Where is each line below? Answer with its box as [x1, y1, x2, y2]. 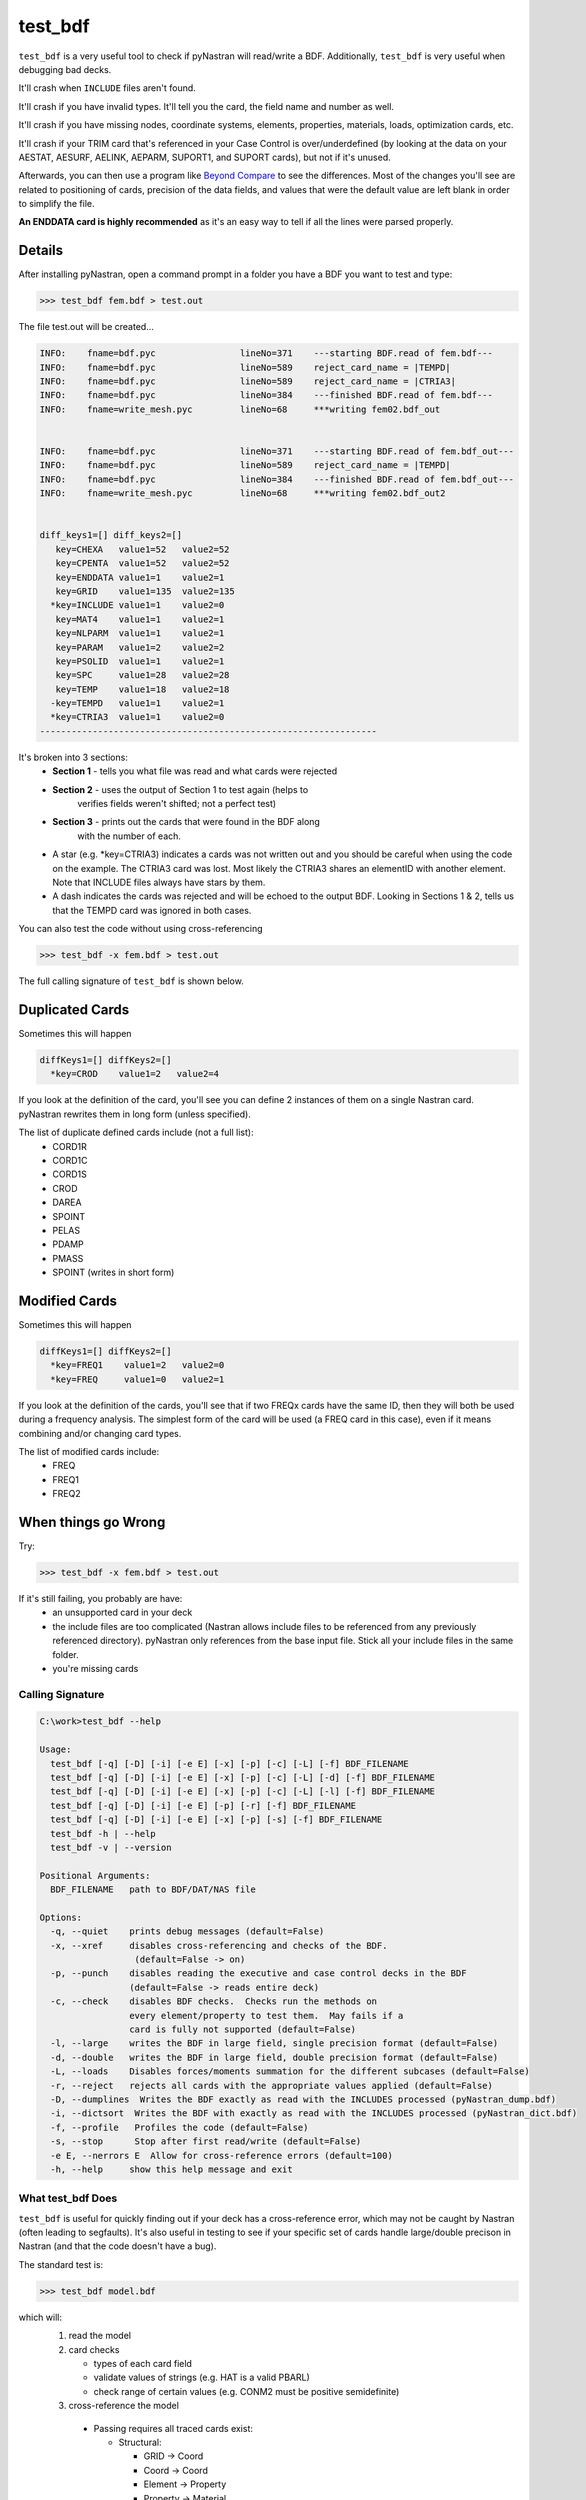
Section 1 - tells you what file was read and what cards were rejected [52, 765, 338, 777]
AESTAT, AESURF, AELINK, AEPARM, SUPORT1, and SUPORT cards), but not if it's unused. [18, 151, 391, 163]
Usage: [39, 1744, 72, 1755]
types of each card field [93, 2357, 192, 2369]
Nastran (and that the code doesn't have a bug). [18, 2240, 217, 2252]
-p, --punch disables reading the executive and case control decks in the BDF [50, 1968, 467, 1979]
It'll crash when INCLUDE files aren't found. [18, 82, 197, 94]
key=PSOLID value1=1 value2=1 [55, 655, 225, 667]
